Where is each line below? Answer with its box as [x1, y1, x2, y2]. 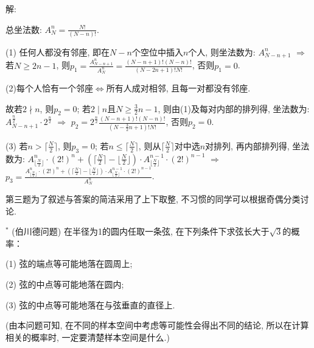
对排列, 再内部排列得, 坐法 [205, 139, 310, 152]
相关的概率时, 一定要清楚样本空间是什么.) [5, 330, 170, 343]
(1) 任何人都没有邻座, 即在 [5, 45, 110, 58]
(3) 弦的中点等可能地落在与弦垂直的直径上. [5, 298, 175, 311]
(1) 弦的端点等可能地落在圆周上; [5, 257, 133, 270]
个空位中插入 [131, 45, 183, 58]
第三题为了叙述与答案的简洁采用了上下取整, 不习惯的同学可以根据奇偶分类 [5, 192, 301, 205]
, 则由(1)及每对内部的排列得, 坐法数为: [158, 102, 310, 115]
